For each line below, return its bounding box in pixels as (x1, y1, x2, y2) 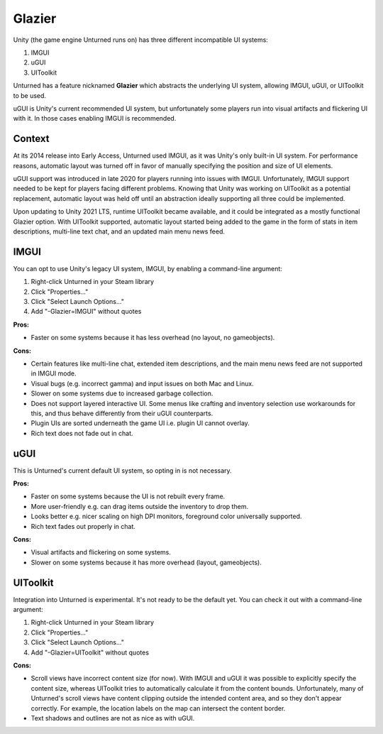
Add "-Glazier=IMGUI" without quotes (30, 307, 142, 316)
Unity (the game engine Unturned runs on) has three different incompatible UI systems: (13, 35, 269, 44)
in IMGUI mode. (30, 369, 77, 378)
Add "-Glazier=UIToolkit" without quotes (30, 648, 149, 657)
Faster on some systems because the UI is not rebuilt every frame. (30, 492, 226, 500)
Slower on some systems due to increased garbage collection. (30, 389, 213, 398)
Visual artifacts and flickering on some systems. (30, 548, 172, 557)
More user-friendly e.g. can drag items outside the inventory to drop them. (30, 502, 248, 510)
